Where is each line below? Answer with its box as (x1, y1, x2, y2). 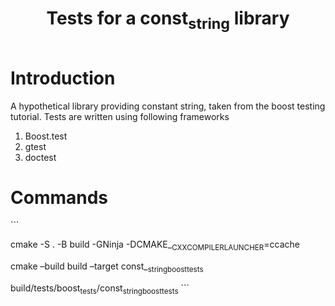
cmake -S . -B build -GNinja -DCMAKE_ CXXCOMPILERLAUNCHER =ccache (10, 238, 301, 253)
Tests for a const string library (46, 7, 290, 33)
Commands (10, 186, 109, 209)
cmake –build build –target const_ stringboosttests (10, 260, 204, 275)
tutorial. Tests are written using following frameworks (10, 110, 230, 122)
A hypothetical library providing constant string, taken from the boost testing (10, 100, 326, 112)
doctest (24, 151, 57, 163)
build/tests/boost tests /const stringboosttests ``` (10, 282, 190, 296)
